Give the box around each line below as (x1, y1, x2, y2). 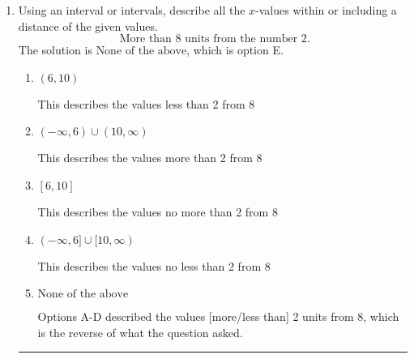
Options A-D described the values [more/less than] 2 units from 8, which (37, 308, 399, 325)
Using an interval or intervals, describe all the (18, 2, 245, 18)
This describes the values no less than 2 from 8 (37, 257, 271, 274)
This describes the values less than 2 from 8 (37, 95, 255, 112)
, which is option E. (186, 41, 284, 58)
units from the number (185, 33, 298, 45)
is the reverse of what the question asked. (37, 323, 243, 340)
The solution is (18, 41, 92, 58)
